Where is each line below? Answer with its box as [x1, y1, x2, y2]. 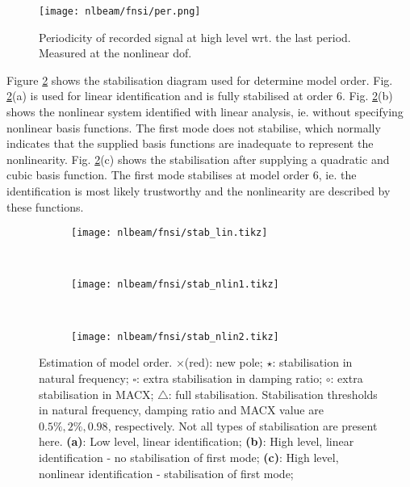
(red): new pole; [184, 354, 263, 371]
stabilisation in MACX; [39, 385, 154, 402]
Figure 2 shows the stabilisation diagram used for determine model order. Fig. [6, 71, 393, 88]
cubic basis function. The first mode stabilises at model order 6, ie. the [6, 166, 357, 183]
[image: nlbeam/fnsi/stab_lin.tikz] [71, 227, 268, 239]
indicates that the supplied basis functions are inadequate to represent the [6, 135, 374, 152]
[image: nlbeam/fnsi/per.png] [39, 6, 201, 17]
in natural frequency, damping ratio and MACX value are [39, 401, 324, 418]
